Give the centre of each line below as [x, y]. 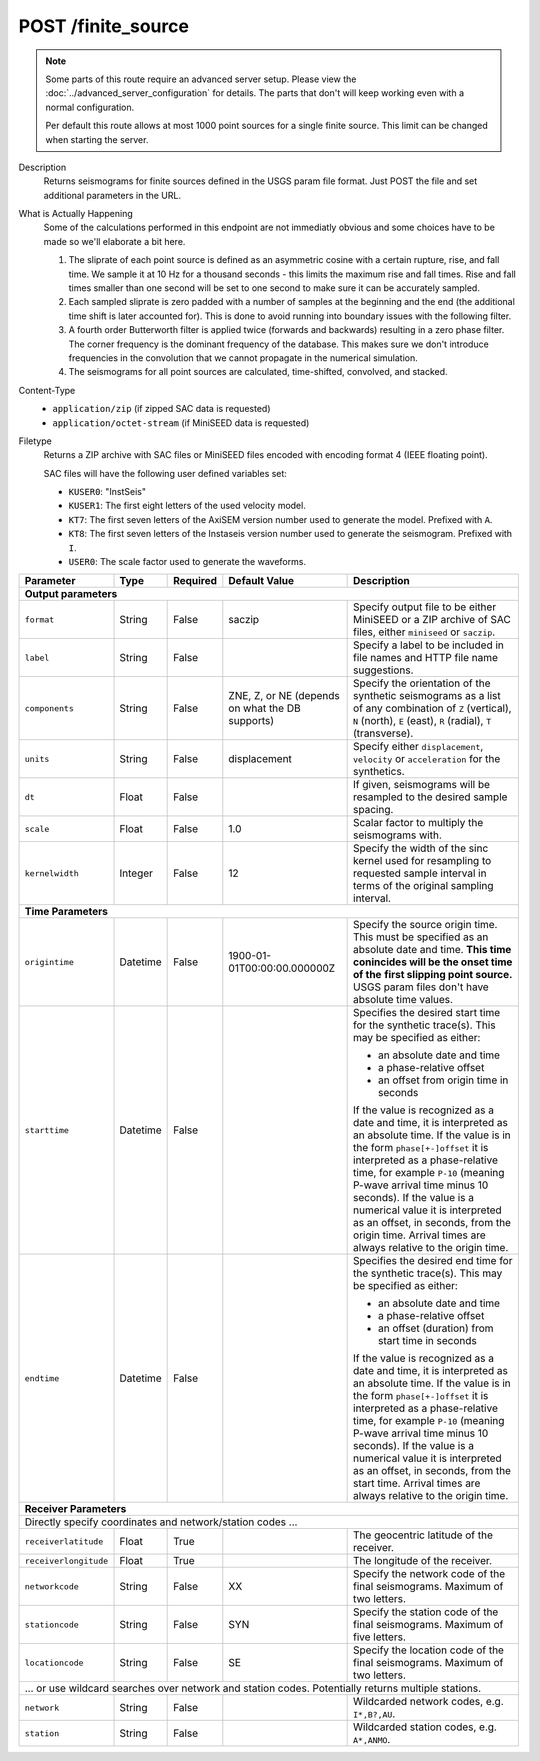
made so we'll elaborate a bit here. [114, 241]
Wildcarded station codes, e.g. [425, 1727]
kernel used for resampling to [422, 861]
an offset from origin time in [443, 1080]
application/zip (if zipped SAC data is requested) [161, 409]
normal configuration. [90, 107]
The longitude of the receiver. [423, 1561]
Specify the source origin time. [425, 925]
